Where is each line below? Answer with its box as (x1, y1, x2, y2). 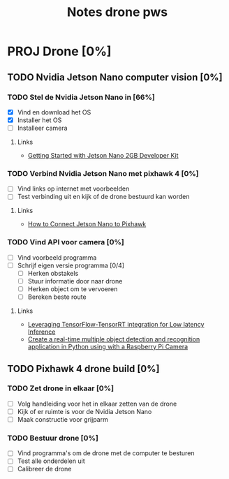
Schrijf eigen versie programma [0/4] (17, 261, 124, 270)
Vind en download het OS (17, 108, 91, 116)
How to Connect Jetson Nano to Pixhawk (27, 220, 147, 228)
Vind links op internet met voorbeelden (17, 184, 130, 193)
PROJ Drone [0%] (7, 43, 112, 59)
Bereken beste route (27, 293, 87, 301)
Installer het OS (17, 116, 62, 124)
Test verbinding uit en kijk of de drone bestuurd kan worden (17, 193, 190, 201)
